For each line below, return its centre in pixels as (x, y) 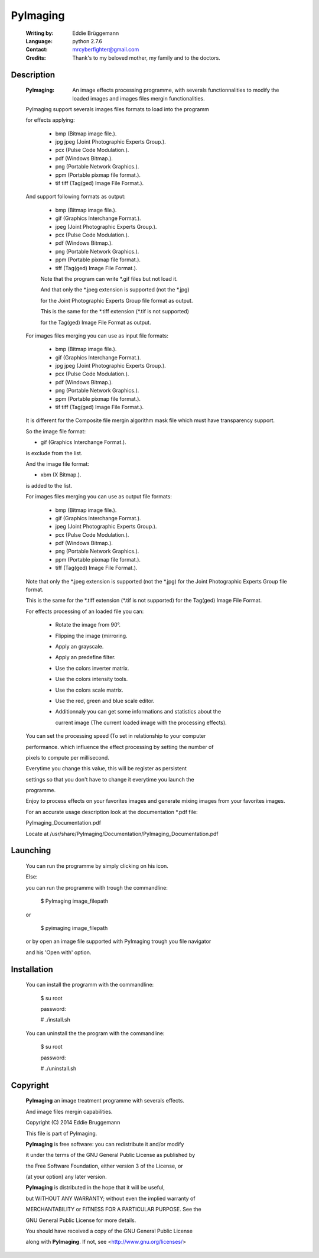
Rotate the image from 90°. (88, 625)
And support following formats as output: (76, 197)
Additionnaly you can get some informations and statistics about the (138, 712)
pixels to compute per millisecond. (67, 757)
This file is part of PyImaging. (61, 1133)
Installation (32, 969)
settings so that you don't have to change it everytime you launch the (110, 779)
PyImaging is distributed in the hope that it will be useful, (95, 1188)
